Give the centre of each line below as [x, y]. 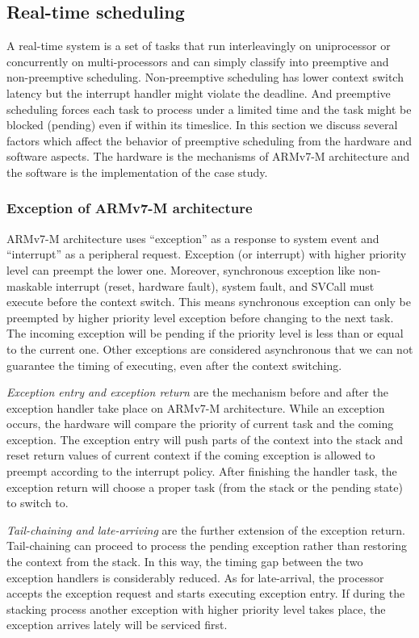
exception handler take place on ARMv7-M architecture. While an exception [196, 407]
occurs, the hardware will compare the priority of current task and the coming [200, 424]
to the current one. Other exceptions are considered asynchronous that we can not [210, 348]
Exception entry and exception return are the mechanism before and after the [197, 392]
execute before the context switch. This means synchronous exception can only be [209, 302]
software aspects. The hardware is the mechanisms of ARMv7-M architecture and [208, 156]
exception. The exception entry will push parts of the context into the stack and [205, 439]
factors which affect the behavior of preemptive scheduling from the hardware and [209, 140]
